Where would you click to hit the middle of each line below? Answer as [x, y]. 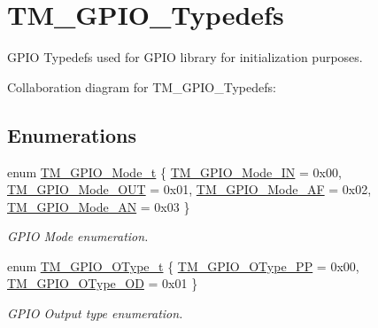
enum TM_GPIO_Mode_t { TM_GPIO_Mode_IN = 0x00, [174, 172]
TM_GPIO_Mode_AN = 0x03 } [99, 206]
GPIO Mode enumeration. [78, 236]
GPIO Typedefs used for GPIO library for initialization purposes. [185, 57]
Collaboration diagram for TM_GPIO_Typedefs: [142, 86]
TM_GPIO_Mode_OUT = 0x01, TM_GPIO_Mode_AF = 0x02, [189, 189]
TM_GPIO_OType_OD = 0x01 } [103, 283]
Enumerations [72, 134]
